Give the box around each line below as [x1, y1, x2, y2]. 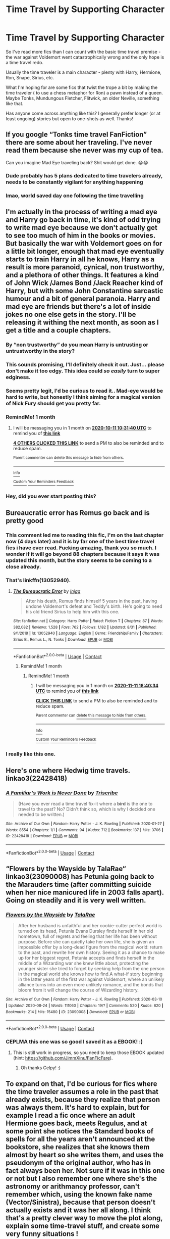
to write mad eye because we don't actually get [6, 223, 158, 232]
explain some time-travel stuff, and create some [6, 1221, 160, 1230]
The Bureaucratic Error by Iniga [13, 588, 81, 594]
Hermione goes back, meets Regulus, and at [6, 1119, 148, 1127]
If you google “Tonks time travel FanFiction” [6, 130, 147, 139]
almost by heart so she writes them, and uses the [6, 1151, 163, 1159]
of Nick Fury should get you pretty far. [6, 400, 101, 407]
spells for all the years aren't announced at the [6, 1134, 155, 1143]
